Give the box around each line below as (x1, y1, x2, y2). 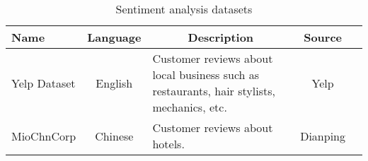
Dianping (300, 127, 345, 144)
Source (304, 29, 343, 45)
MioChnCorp (11, 127, 76, 144)
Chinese (95, 127, 134, 144)
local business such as (152, 66, 260, 83)
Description (188, 29, 254, 45)
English (96, 74, 133, 91)
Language (87, 29, 142, 45)
